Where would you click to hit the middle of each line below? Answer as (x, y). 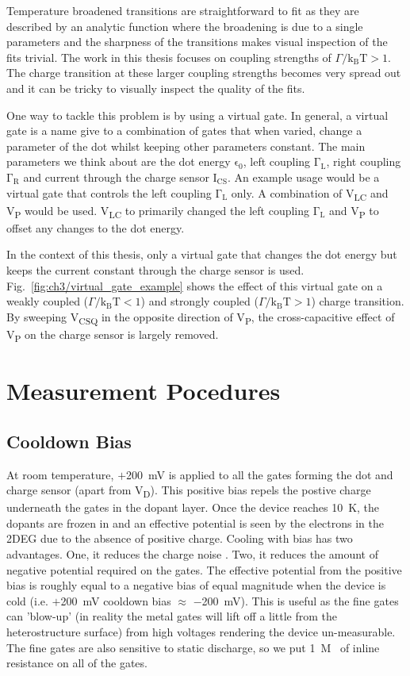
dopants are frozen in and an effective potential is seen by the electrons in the (195, 522)
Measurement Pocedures (144, 391)
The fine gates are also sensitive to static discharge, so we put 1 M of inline (193, 647)
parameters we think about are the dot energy (119, 161)
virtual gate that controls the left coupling (109, 192)
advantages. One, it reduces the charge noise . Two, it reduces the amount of (192, 554)
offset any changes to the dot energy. (96, 227)
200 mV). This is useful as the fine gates (300, 600)
